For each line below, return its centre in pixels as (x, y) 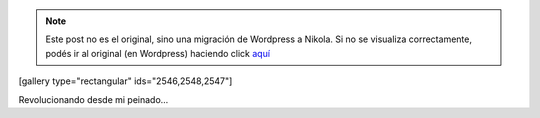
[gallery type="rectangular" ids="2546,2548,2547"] (125, 81)
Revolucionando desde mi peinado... (93, 99)
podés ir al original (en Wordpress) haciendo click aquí (157, 53)
